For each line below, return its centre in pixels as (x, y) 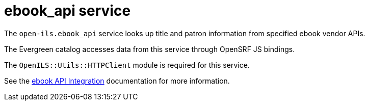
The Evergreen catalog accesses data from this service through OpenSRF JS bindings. (150, 49)
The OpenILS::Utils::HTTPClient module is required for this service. (127, 65)
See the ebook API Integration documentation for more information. (117, 81)
